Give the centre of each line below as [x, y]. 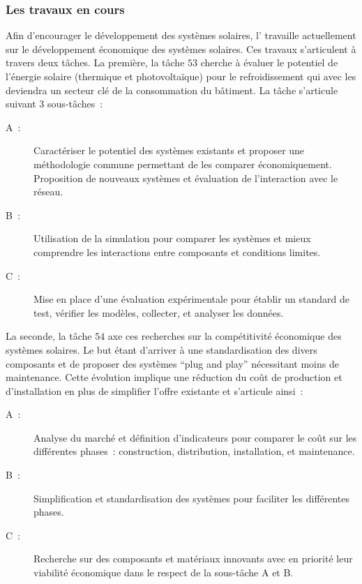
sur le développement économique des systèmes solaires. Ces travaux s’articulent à [181, 48]
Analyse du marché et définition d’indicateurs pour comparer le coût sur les [195, 437]
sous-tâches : [75, 104]
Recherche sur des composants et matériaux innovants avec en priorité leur [193, 559]
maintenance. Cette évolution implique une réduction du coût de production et [174, 377]
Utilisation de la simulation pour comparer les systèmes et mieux [172, 238]
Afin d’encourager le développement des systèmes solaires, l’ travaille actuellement [181, 35]
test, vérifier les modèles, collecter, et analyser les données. [159, 312]
